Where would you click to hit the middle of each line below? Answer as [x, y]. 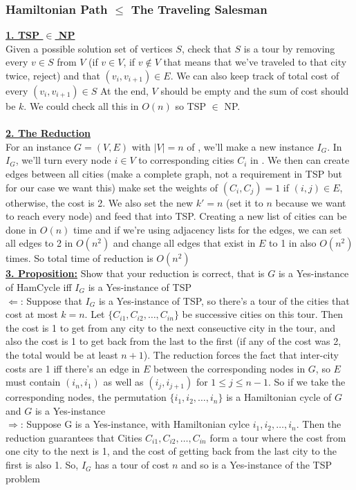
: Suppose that [51, 300]
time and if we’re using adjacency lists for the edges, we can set [208, 229]
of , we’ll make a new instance [250, 146]
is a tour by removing [289, 48]
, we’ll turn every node [63, 160]
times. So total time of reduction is [79, 258]
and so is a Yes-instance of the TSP [256, 465]
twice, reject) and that [53, 75]
